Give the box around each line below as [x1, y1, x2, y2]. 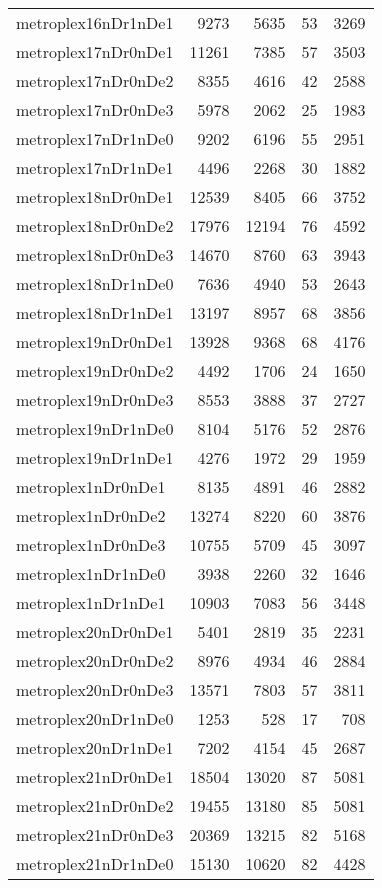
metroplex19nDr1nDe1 [16, 446, 174, 469]
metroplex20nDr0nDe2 [16, 649, 174, 672]
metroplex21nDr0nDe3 [16, 823, 174, 846]
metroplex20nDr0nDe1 [16, 620, 174, 643]
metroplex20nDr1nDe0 [16, 707, 174, 730]
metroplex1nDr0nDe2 [16, 504, 166, 527]
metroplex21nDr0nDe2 [16, 794, 174, 817]
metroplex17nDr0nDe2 [16, 69, 174, 92]
